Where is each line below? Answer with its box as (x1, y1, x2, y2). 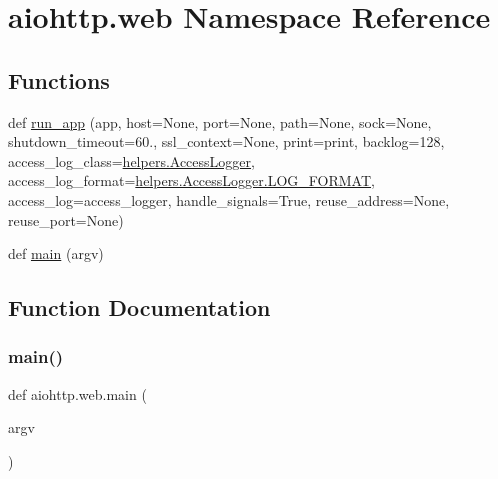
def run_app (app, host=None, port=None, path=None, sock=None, (8, 111, 432, 132)
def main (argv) (8, 243, 104, 264)
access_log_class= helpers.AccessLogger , (8, 150, 255, 171)
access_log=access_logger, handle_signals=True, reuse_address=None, (8, 189, 450, 210)
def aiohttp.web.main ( (8, 383, 147, 404)
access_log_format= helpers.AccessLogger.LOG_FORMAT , (8, 170, 375, 191)
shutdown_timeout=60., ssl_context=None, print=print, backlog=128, (8, 131, 445, 152)
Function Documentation (8, 292, 271, 323)
